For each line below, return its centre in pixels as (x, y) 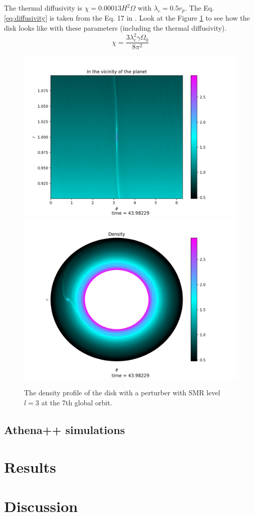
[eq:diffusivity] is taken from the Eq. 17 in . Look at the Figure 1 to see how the (127, 18)
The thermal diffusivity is (43, 8)
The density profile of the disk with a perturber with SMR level (122, 393)
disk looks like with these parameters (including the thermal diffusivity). (115, 28)
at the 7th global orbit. (77, 402)
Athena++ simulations (65, 429)
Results (30, 466)
